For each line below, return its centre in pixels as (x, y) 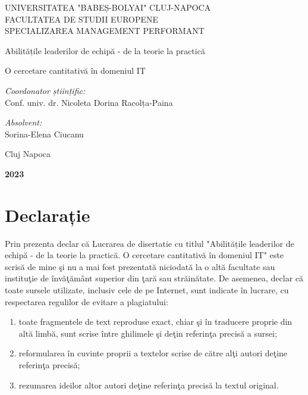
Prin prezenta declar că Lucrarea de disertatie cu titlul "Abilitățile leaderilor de (150, 243)
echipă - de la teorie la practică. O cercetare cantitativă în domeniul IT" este (144, 255)
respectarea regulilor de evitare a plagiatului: (87, 301)
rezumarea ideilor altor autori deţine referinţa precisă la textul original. (149, 385)
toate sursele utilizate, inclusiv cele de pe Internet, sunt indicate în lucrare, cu (147, 290)
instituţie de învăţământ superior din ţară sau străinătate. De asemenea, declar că (154, 278)
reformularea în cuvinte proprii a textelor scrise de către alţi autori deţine (153, 353)
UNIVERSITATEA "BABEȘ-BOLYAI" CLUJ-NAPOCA (108, 7)
